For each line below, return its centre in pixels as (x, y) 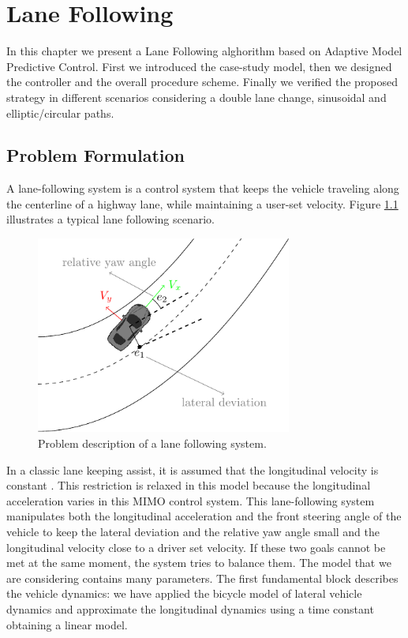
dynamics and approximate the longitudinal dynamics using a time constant (190, 609)
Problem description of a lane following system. (152, 443)
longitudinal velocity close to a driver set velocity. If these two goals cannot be (196, 547)
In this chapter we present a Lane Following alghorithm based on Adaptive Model (204, 51)
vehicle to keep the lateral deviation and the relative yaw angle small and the (193, 532)
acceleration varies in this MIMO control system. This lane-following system (191, 500)
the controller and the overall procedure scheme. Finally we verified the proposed (202, 82)
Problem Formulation (95, 155)
